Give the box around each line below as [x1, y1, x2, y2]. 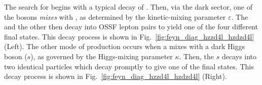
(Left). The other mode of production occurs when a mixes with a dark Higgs [4, 41, 245, 52]
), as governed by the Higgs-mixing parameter [30, 51, 173, 61]
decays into [221, 51, 257, 61]
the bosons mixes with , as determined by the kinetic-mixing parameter [4, 11, 226, 22]
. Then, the [179, 51, 214, 61]
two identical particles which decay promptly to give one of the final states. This [4, 61, 254, 71]
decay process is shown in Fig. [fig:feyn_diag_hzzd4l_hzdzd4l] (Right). [4, 71, 227, 81]
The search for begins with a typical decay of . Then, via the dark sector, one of [4, 2, 252, 12]
